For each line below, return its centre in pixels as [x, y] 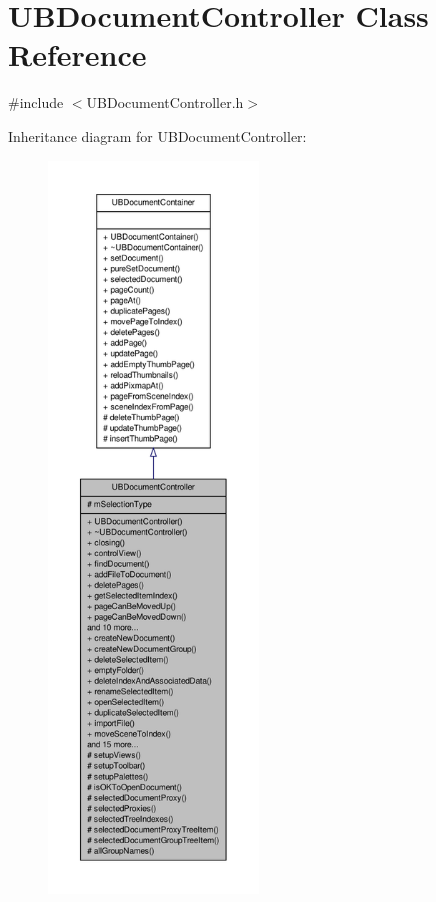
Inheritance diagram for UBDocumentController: [157, 135]
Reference [77, 54]
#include [36, 102]
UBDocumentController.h [165, 102]
